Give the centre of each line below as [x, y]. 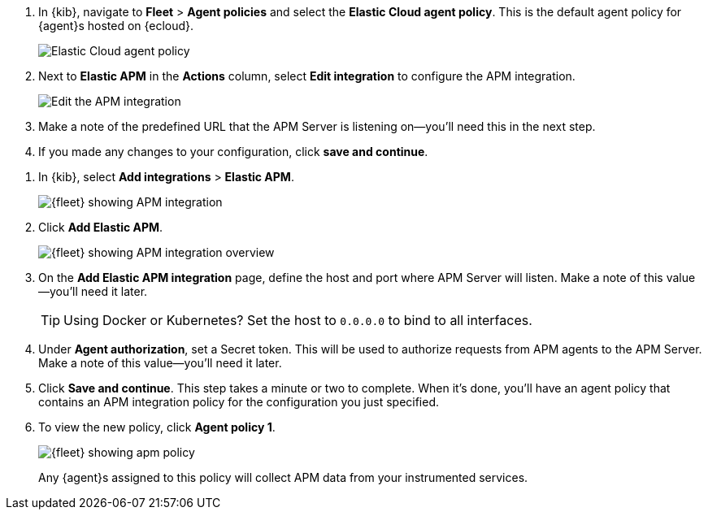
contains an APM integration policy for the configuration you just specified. [239, 402]
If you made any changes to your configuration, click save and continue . [233, 152]
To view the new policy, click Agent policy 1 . [157, 427]
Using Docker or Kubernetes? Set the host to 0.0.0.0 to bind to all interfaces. [298, 320]
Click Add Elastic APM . [101, 227]
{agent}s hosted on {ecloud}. [116, 26]
